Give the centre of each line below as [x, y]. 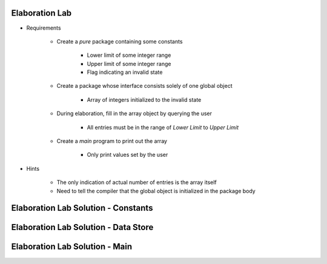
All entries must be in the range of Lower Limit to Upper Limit [163, 127]
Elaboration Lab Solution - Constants [82, 208]
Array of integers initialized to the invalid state [144, 99]
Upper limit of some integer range [129, 64]
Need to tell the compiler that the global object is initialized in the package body [156, 191]
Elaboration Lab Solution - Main [72, 247]
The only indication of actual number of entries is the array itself [137, 182]
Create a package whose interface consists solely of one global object [144, 86]
